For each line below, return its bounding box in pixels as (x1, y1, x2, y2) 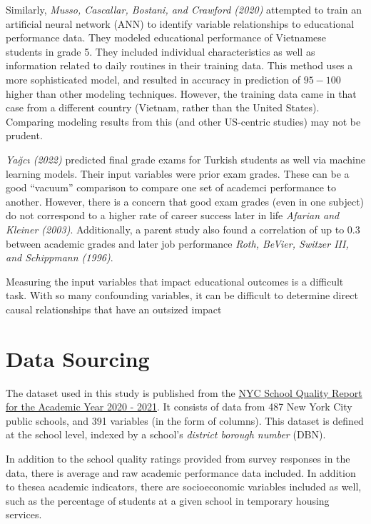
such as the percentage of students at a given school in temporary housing (6, 493, 330, 508)
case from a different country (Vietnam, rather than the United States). (6, 100, 320, 115)
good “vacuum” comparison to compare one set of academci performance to (6, 180, 337, 195)
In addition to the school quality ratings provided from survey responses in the (6, 450, 350, 465)
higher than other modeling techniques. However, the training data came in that (6, 86, 357, 101)
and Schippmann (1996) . (6, 250, 113, 265)
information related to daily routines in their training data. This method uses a (6, 58, 353, 73)
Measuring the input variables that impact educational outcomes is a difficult (6, 273, 344, 288)
